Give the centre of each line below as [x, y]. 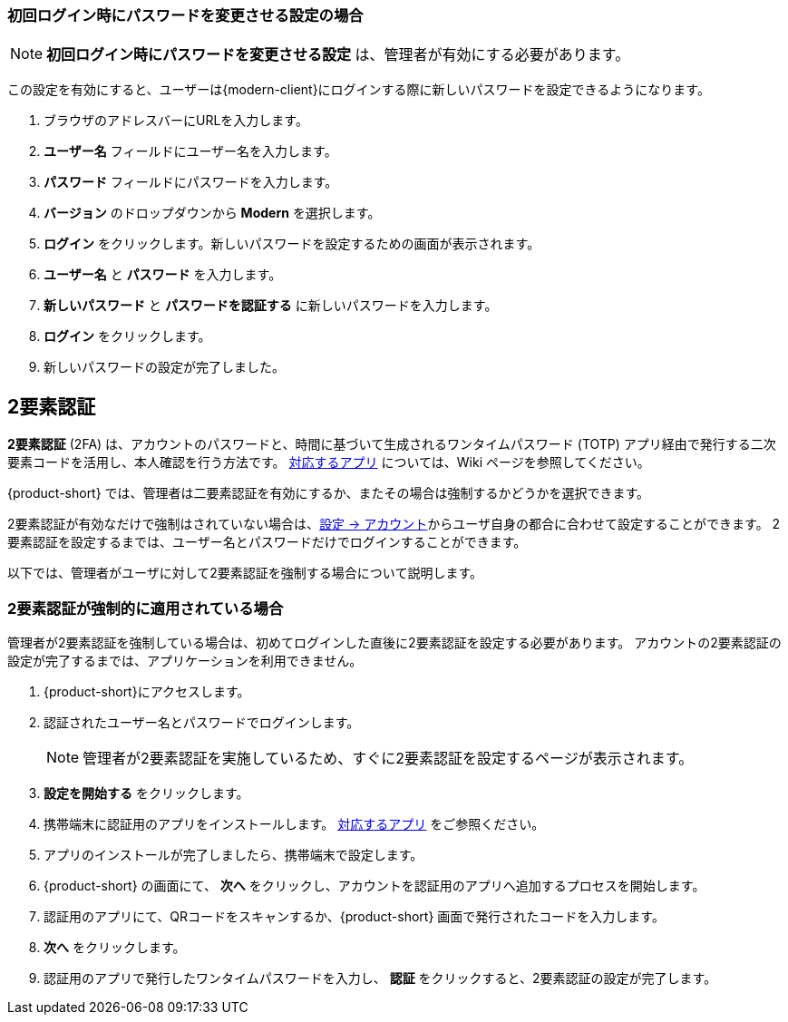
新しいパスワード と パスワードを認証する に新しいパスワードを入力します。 [271, 306]
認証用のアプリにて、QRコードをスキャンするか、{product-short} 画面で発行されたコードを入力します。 [354, 916]
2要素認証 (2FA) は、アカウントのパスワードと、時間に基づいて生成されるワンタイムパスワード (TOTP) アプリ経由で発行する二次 [392, 444]
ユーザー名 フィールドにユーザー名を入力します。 [190, 151]
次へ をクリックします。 [115, 947]
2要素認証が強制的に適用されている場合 [146, 608]
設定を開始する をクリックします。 [146, 793]
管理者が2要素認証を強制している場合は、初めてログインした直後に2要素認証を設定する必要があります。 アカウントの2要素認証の [394, 642]
